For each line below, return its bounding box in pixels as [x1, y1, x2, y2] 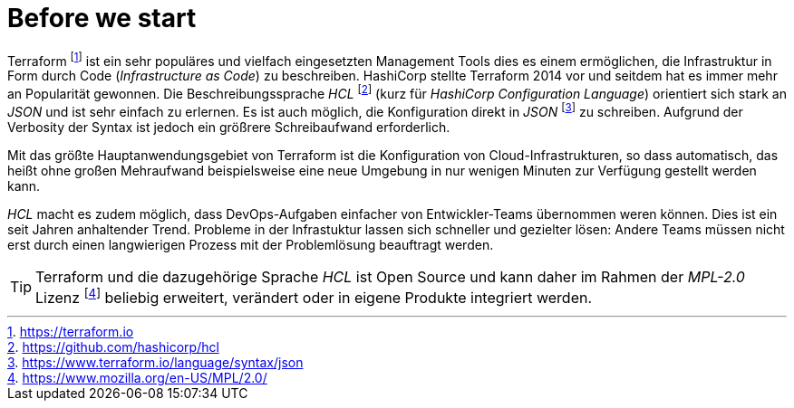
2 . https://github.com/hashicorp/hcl [7, 339, 219, 356]
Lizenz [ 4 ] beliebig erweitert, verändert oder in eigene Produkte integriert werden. [35, 285, 593, 308]
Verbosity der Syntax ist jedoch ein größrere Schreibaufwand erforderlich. [7, 119, 450, 135]
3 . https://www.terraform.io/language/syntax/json [7, 355, 304, 371]
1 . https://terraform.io [7, 324, 134, 340]
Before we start [7, 3, 197, 33]
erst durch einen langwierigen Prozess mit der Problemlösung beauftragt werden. [7, 236, 494, 252]
